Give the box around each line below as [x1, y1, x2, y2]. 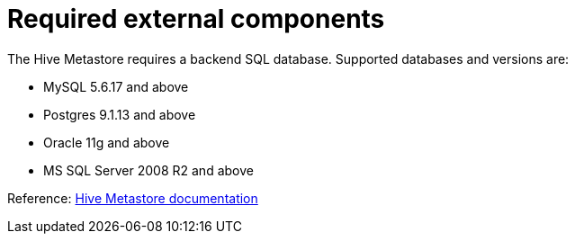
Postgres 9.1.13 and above [43, 106, 196, 122]
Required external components [7, 4, 385, 34]
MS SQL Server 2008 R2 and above [43, 162, 254, 178]
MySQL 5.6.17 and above [43, 78, 189, 94]
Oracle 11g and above [43, 134, 170, 150]
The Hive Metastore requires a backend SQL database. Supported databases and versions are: [7, 50, 570, 67]
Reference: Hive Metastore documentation [7, 190, 258, 206]
